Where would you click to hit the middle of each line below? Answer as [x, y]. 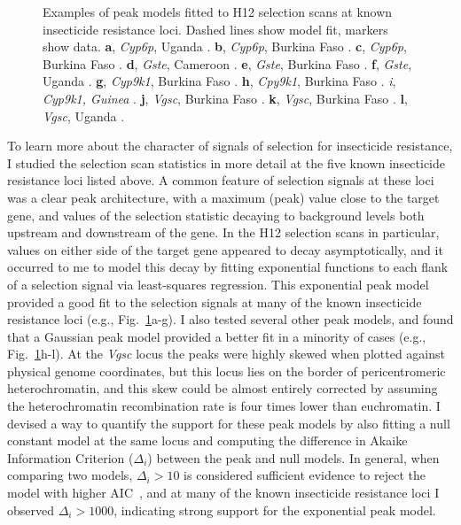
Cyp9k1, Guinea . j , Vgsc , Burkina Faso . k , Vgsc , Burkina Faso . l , [225, 98]
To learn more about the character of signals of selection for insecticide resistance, [230, 146]
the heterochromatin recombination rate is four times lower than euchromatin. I [224, 406]
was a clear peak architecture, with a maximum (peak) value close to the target [223, 197]
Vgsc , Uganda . [84, 116]
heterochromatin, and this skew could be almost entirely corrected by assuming [223, 388]
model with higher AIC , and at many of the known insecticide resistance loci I [223, 493]
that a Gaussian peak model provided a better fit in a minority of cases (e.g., [217, 336]
